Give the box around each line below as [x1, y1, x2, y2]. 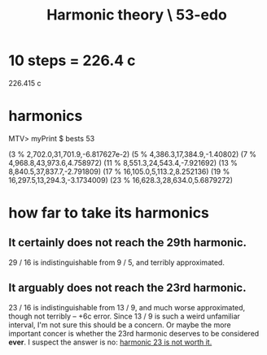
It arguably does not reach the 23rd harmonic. [8, 281, 247, 295]
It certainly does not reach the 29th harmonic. [8, 236, 247, 249]
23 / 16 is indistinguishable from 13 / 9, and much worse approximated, [8, 302, 246, 312]
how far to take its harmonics [8, 204, 210, 223]
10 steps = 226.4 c [8, 51, 136, 70]
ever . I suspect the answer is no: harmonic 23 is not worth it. [8, 337, 212, 347]
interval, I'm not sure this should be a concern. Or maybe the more [8, 319, 232, 330]
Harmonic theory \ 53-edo [46, 6, 228, 24]
